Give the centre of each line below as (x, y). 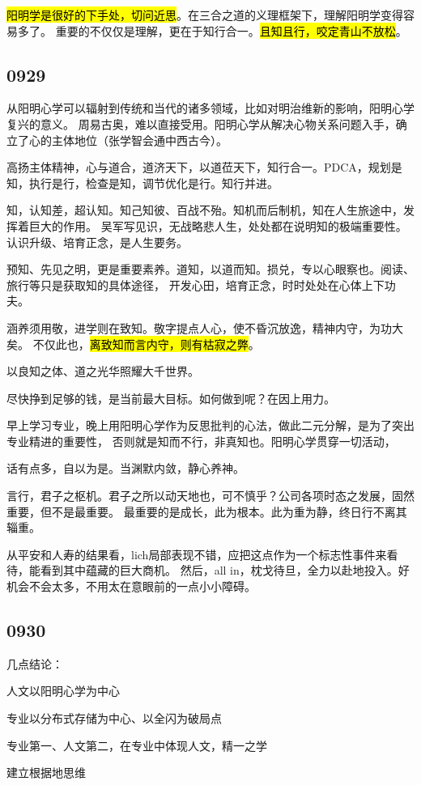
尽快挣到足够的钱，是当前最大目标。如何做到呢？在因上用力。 (171, 398)
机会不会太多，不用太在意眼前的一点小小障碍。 (131, 586)
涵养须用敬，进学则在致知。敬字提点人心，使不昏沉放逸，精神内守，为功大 (205, 327)
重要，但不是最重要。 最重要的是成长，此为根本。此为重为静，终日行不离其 (207, 511)
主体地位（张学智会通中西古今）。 (139, 140)
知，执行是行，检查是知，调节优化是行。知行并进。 (142, 182)
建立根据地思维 (46, 772)
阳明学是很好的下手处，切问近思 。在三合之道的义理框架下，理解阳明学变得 (205, 15)
